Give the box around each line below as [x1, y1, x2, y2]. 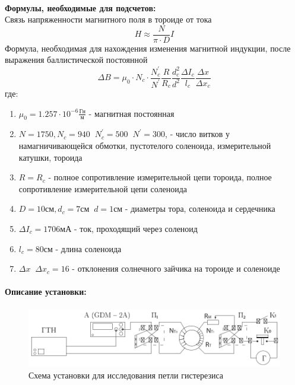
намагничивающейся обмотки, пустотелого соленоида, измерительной [18, 139, 271, 152]
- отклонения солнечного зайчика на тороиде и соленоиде [72, 262, 280, 275]
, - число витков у [165, 128, 230, 140]
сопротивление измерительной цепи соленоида [18, 182, 188, 195]
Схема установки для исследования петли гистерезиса [28, 368, 224, 381]
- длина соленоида [55, 242, 122, 254]
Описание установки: [5, 285, 87, 298]
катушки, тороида [18, 151, 83, 163]
